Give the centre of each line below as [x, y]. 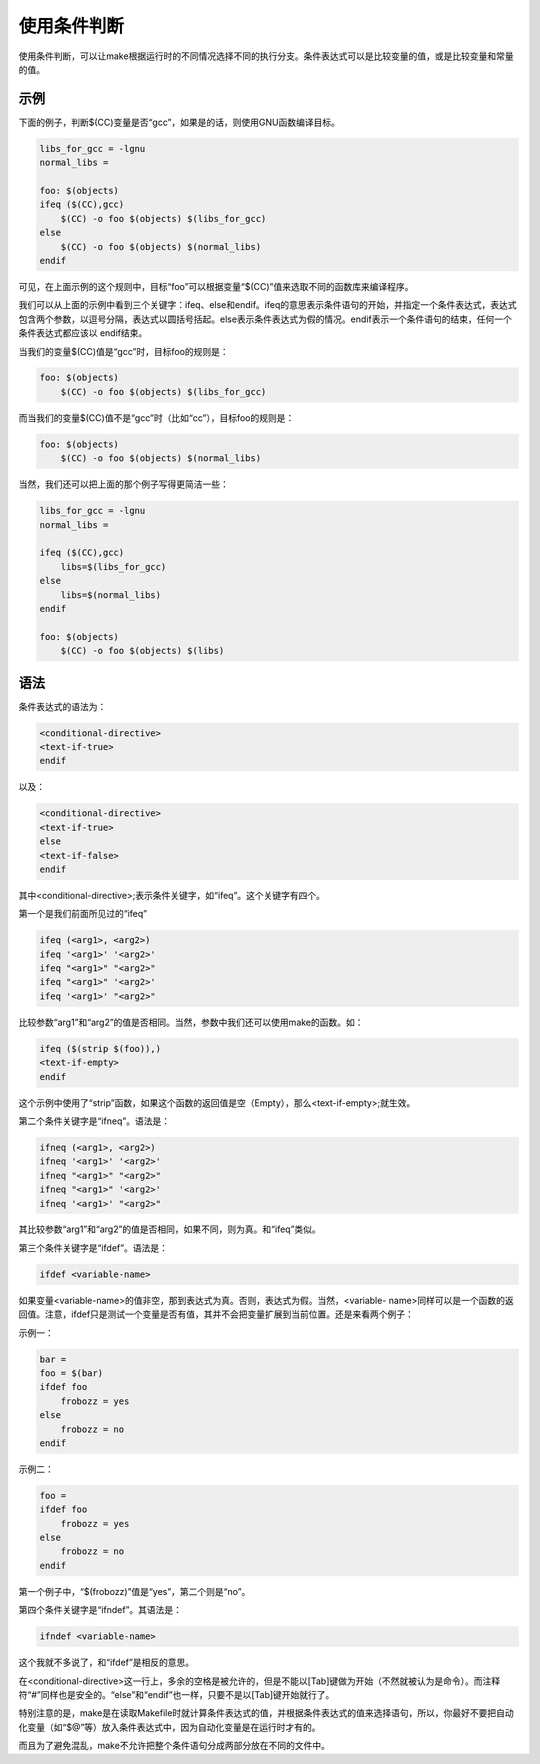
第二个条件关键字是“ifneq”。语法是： [94, 1121]
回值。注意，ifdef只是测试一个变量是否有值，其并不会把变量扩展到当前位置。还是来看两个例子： [216, 1314]
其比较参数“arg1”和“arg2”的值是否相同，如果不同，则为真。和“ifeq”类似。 [170, 1229]
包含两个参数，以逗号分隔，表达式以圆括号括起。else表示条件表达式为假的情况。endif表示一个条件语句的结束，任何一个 [265, 319]
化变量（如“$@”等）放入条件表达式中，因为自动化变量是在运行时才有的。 [169, 1727]
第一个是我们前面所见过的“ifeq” [83, 914]
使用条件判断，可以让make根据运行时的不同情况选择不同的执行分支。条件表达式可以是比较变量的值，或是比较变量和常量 [266, 56]
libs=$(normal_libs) [111, 594]
